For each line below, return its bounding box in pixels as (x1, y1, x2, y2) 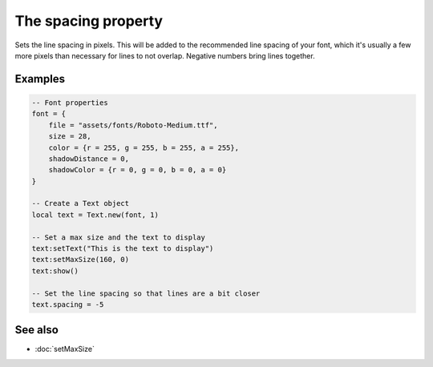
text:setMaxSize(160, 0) (31, 255, 130, 264)
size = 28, (48, 132, 91, 141)
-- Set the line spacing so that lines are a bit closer (31, 288, 261, 298)
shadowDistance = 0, (48, 154, 130, 163)
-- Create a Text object (31, 199, 130, 208)
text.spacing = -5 (31, 300, 104, 309)
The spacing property (14, 12, 164, 30)
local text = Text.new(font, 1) (31, 210, 160, 220)
